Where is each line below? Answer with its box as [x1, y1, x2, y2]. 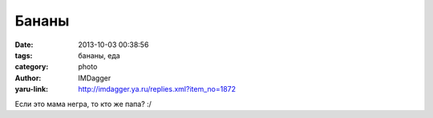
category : [14, 62, 49, 72]
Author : [14, 73, 42, 83]
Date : [14, 40, 34, 49]
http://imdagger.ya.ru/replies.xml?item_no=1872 [78, 85, 237, 94]
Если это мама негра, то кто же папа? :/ [14, 99, 152, 108]
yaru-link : [14, 85, 48, 94]
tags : [14, 50, 33, 60]
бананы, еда [78, 50, 120, 60]
